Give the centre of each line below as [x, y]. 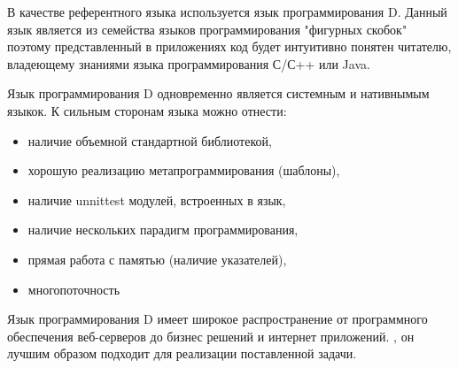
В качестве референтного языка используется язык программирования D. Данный [227, 11]
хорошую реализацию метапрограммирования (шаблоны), [184, 170]
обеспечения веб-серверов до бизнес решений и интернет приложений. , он [211, 336]
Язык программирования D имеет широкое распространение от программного [217, 319]
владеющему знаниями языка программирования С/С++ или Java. [189, 63]
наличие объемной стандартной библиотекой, [150, 140]
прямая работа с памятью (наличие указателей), [157, 259]
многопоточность [74, 289]
